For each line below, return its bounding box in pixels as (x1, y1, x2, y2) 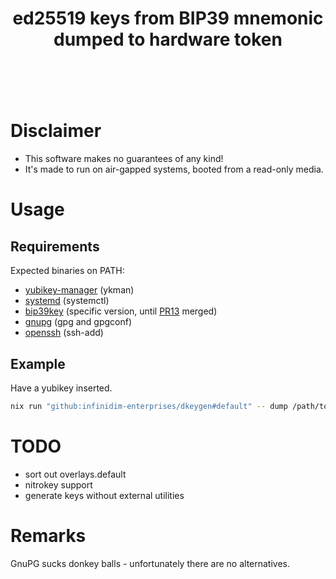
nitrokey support (24, 478, 93, 491)
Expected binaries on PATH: (10, 265, 125, 277)
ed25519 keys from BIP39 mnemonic (12, 7, 324, 30)
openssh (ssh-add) (24, 327, 104, 339)
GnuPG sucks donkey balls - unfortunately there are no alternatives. (10, 557, 291, 569)
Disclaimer (10, 120, 102, 142)
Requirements (10, 238, 100, 255)
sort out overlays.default (24, 468, 127, 480)
